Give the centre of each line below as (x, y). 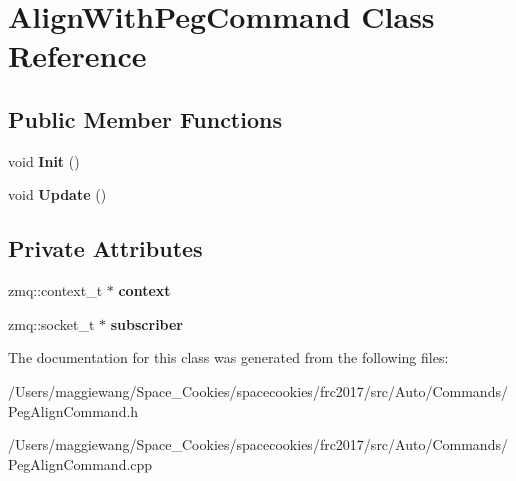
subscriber (147, 323)
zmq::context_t (55, 290)
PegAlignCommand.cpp (80, 463)
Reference (77, 55)
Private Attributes (105, 248)
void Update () (57, 194)
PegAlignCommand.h (73, 410)
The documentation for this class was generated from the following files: (228, 357)
